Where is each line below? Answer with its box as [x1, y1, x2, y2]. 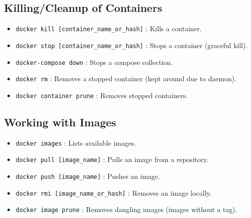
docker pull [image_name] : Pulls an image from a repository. [15, 154, 209, 164]
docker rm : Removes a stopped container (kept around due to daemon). [15, 73, 237, 84]
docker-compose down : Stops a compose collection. [15, 56, 173, 67]
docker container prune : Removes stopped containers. [15, 90, 188, 100]
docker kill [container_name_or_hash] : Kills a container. [15, 23, 202, 34]
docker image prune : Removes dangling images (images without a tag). [15, 204, 237, 215]
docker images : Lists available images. [15, 137, 136, 148]
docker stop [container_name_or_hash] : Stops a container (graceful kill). [15, 40, 248, 50]
